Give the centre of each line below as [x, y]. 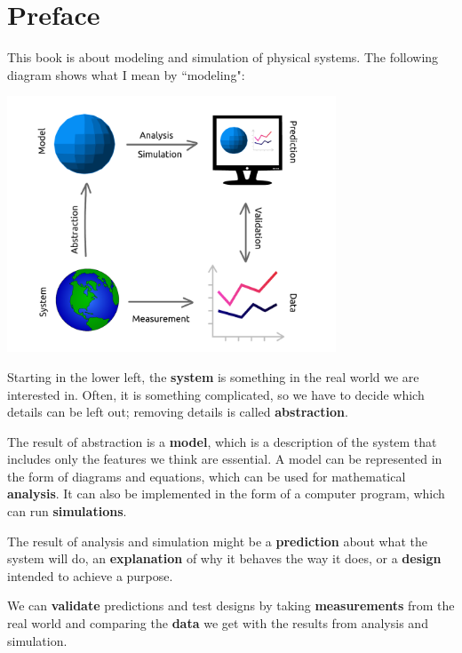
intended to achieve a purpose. [90, 575]
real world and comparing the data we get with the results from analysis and [218, 623]
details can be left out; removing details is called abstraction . [178, 412]
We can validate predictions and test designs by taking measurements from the [231, 605]
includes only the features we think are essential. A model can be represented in [225, 459]
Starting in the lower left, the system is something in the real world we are [213, 376]
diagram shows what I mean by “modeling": [126, 74]
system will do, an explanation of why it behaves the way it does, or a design [224, 558]
